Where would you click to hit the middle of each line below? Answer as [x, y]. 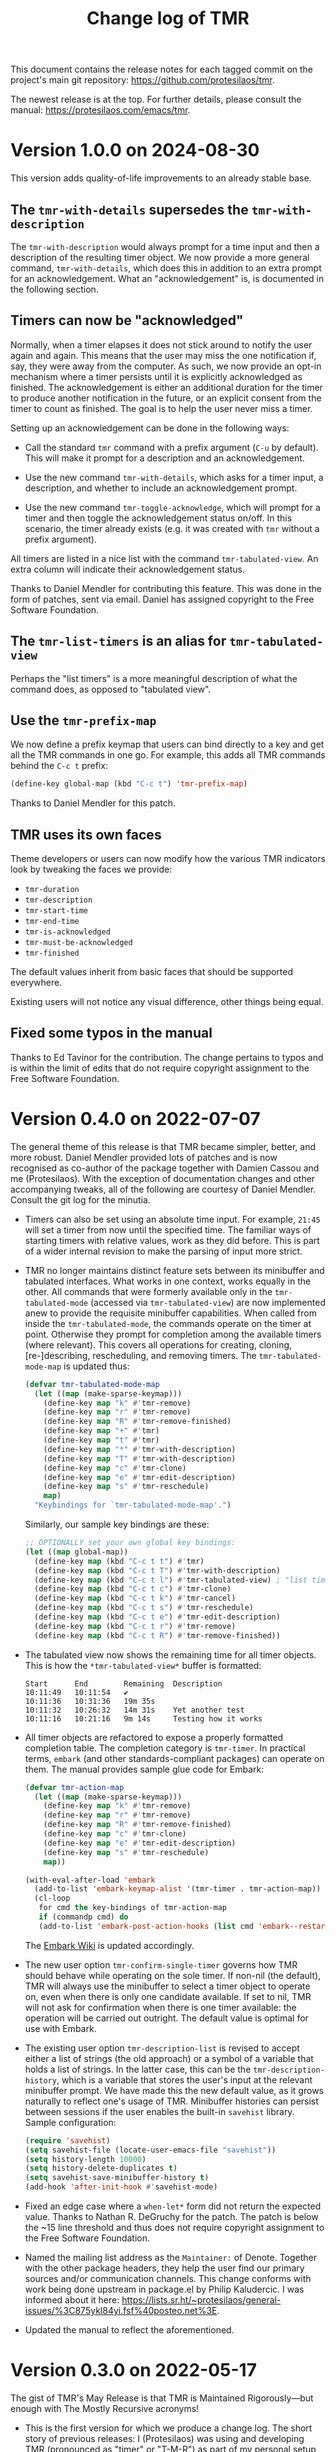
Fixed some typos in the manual [111, 1033]
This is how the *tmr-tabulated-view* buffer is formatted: [143, 1665]
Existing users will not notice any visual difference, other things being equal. [167, 1002]
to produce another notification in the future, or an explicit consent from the [166, 398]
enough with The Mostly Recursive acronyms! [105, 2408]
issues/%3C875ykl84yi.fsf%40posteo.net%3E [121, 2311]
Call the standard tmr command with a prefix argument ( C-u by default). [171, 447]
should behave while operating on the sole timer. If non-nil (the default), [173, 1975]
